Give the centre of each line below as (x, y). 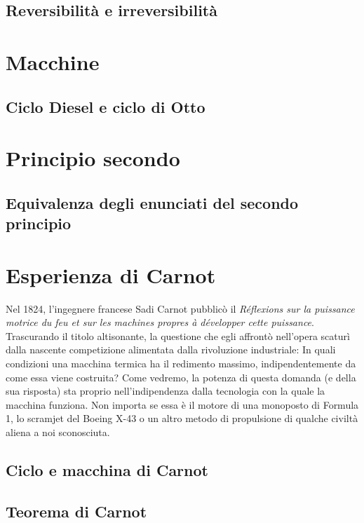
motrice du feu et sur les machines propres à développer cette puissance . (160, 322)
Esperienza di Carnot (111, 274)
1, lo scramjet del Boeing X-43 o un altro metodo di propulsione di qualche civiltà (182, 418)
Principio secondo (93, 158)
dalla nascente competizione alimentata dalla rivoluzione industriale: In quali (171, 349)
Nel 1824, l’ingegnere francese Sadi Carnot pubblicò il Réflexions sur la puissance (180, 308)
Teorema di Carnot (76, 511)
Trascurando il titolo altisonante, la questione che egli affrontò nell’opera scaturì (178, 335)
